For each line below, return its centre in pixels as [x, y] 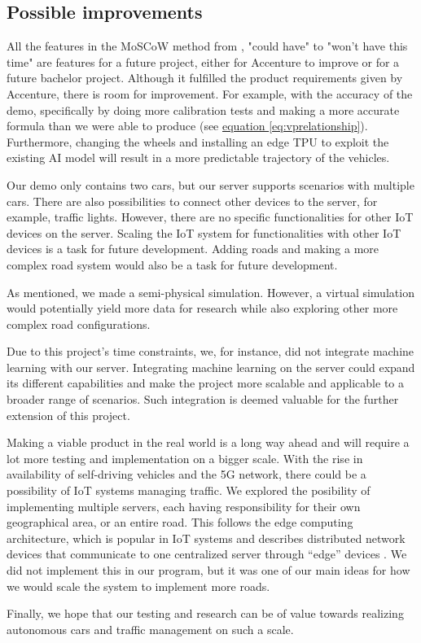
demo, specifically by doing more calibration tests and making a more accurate [203, 109]
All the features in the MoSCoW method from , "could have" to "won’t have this [207, 46]
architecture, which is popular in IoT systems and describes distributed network [206, 538]
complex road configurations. [79, 324]
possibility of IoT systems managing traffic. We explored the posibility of [189, 490]
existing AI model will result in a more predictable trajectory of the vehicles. [198, 157]
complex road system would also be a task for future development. [172, 264]
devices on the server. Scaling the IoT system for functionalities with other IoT [204, 232]
